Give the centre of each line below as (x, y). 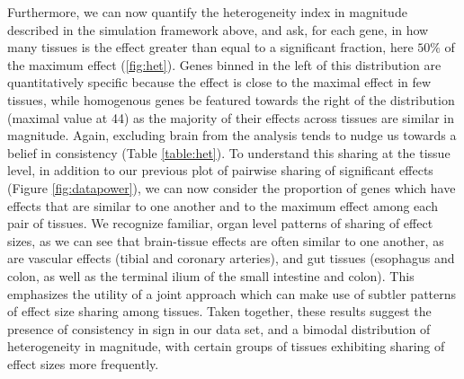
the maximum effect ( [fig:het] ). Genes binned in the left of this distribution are (224, 64)
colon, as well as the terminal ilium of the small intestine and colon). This (211, 275)
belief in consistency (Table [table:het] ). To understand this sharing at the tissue (229, 152)
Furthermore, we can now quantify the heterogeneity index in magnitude (207, 12)
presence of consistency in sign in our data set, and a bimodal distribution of (219, 328)
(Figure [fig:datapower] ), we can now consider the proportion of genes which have (232, 187)
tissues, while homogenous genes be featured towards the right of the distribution (231, 99)
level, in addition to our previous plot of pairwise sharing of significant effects (220, 170)
